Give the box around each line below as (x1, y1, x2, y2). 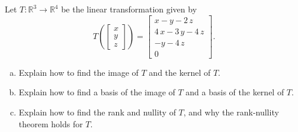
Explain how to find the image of (18, 66, 139, 78)
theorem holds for (18, 117, 83, 130)
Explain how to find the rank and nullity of (18, 105, 176, 118)
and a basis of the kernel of (185, 86, 284, 98)
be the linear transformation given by (61, 3, 197, 15)
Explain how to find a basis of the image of (18, 86, 175, 98)
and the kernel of (149, 66, 211, 78)
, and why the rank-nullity (183, 105, 279, 118)
